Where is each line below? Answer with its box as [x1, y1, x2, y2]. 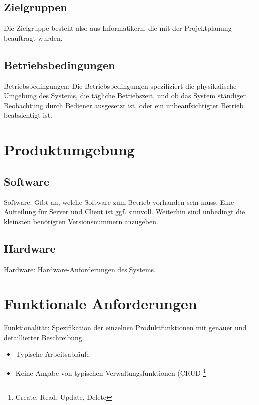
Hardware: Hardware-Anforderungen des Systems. [4, 264, 156, 274]
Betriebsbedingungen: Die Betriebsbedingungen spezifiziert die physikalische [4, 80, 237, 91]
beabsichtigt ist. [4, 110, 52, 120]
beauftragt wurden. [4, 32, 63, 43]
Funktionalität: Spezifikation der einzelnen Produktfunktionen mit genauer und [4, 322, 247, 333]
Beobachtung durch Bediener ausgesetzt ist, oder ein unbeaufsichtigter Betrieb [4, 100, 244, 110]
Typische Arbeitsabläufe [15, 349, 90, 359]
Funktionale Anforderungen [4, 293, 197, 314]
